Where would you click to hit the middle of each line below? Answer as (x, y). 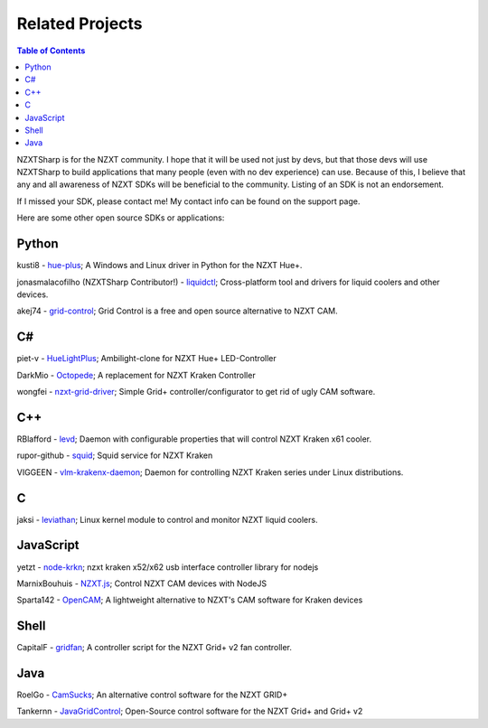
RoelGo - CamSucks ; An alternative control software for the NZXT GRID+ (152, 695)
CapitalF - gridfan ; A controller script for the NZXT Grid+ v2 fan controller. (155, 648)
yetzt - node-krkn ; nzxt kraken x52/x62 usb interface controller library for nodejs (168, 567)
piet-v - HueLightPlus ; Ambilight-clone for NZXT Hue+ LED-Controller (147, 359)
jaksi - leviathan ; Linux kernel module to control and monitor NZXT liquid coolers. (167, 519)
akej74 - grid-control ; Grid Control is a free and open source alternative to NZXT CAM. (177, 311)
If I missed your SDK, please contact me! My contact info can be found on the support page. (188, 201)
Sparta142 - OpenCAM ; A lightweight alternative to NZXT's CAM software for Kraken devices (190, 600)
